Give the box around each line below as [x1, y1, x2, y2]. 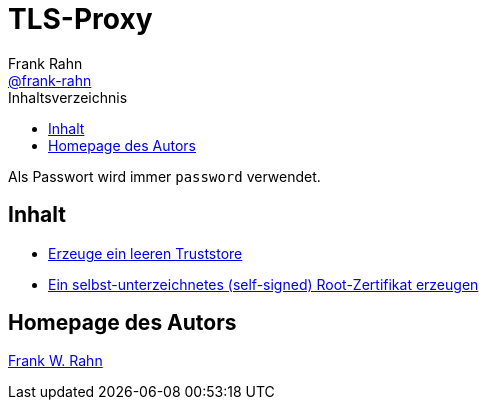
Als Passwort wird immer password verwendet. [8, 167, 321, 185]
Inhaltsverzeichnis [8, 88, 128, 106]
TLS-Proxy [8, 2, 153, 36]
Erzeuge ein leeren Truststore [48, 244, 243, 262]
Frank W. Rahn [8, 352, 103, 370]
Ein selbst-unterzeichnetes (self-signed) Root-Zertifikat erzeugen [48, 275, 479, 293]
